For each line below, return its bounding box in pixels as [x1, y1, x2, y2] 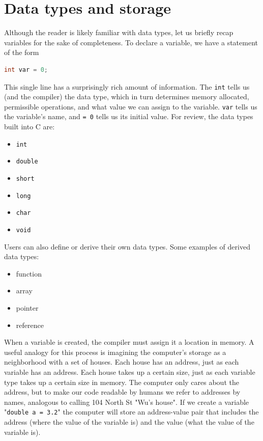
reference [16, 319, 44, 330]
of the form [4, 47, 39, 58]
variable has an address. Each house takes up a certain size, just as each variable [4, 366, 255, 377]
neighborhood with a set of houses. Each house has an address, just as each [4, 356, 239, 367]
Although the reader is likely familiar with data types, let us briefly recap [4, 27, 233, 38]
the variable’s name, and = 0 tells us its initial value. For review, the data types [4, 111, 253, 122]
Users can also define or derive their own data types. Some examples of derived [4, 241, 250, 252]
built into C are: [4, 121, 55, 132]
